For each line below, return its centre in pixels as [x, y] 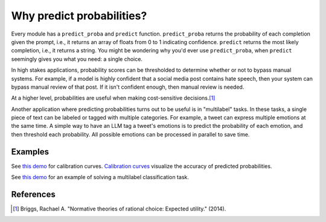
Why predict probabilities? [79, 16]
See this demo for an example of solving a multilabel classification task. [100, 177]
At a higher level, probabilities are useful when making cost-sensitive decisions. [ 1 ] [113, 98]
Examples [30, 152]
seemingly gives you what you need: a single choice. [77, 59]
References [33, 194]
